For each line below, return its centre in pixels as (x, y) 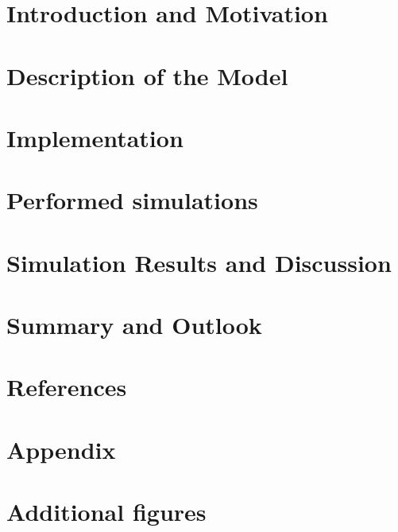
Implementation (95, 137)
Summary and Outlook (134, 325)
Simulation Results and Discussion (199, 262)
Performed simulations (132, 200)
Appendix (61, 449)
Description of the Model (147, 75)
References (67, 387)
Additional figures (106, 512)
